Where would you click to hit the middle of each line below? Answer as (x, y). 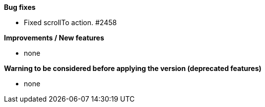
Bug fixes (20, 7)
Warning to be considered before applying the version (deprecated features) (133, 68)
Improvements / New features (54, 38)
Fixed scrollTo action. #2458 (70, 22)
